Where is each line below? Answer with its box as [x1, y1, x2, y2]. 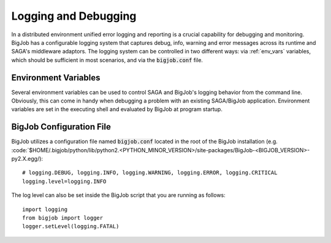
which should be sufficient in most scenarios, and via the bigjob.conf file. [11, 56, 204, 64]
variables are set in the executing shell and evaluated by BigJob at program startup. [11, 106, 223, 113]
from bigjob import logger [22, 215, 104, 222]
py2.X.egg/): [11, 155, 43, 163]
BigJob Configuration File [11, 121, 112, 132]
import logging [22, 206, 68, 213]
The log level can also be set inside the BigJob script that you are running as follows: [11, 191, 226, 199]
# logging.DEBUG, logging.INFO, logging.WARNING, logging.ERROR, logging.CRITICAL [22, 169, 278, 176]
